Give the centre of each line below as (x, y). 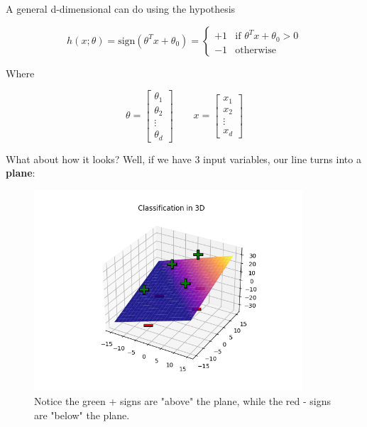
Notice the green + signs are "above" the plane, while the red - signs (183, 400)
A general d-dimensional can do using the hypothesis (121, 9)
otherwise (256, 50)
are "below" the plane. (82, 415)
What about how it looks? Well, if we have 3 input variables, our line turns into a (183, 159)
